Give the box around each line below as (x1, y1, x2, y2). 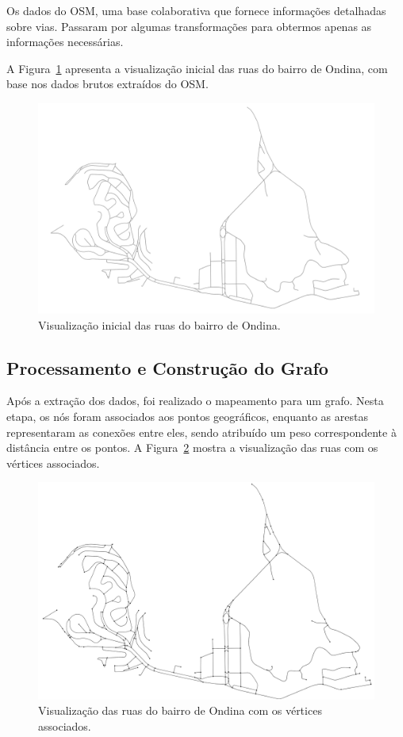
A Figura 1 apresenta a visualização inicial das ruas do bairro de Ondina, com (6, 60, 388, 76)
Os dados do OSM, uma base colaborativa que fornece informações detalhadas (6, 2, 386, 18)
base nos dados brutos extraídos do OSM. (6, 75, 209, 92)
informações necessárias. (6, 33, 124, 50)
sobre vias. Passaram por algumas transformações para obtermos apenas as (6, 17, 372, 34)
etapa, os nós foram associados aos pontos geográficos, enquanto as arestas (6, 407, 368, 424)
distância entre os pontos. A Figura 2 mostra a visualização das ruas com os (6, 439, 378, 456)
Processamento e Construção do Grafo (6, 355, 328, 380)
